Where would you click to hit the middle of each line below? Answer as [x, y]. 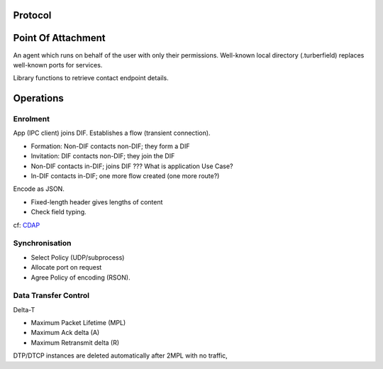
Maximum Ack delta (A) [65, 333]
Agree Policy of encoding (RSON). [81, 277]
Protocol [32, 15]
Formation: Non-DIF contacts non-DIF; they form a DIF [110, 146]
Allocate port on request [66, 268]
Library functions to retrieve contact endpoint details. [91, 78]
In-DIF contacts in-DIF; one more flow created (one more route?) [125, 176]
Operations [38, 98]
